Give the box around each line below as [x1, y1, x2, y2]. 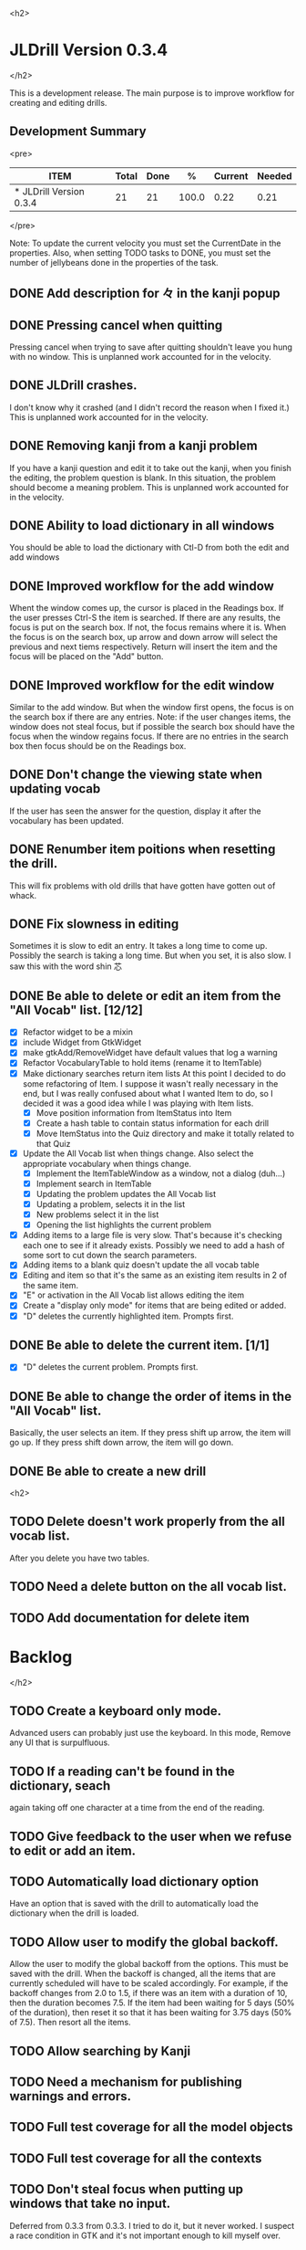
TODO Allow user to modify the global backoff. [9, 1934, 280, 1950]
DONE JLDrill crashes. [9, 378, 138, 394]
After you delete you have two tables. [9, 1552, 150, 1563]
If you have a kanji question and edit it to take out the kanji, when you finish [9, 462, 291, 473]
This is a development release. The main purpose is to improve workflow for [9, 87, 295, 99]
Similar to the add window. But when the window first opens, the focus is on [9, 702, 294, 713]
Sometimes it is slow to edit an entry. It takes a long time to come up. [9, 941, 268, 952]
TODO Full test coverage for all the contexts [9, 2150, 262, 2166]
